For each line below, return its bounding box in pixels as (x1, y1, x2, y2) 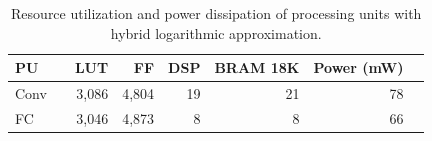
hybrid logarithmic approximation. (110, 22, 322, 43)
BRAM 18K (214, 57, 300, 78)
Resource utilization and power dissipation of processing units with (11, 3, 422, 23)
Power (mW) (313, 57, 404, 78)
